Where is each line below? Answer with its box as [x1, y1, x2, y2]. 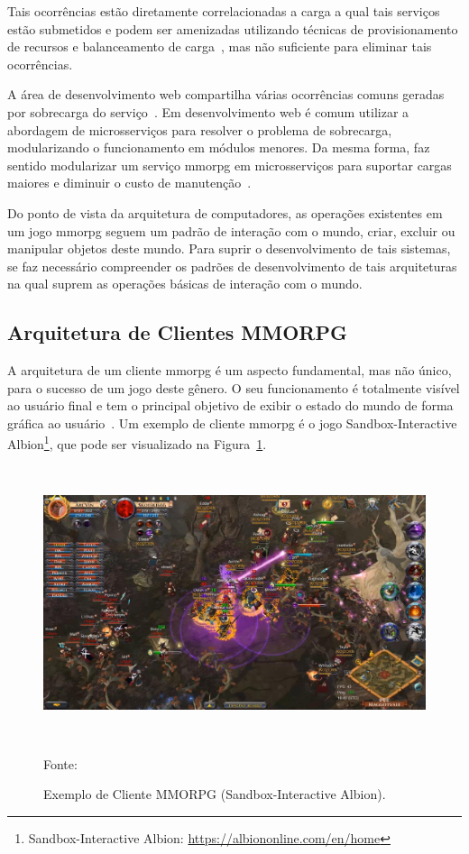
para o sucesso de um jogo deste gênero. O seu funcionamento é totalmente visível [7, 378, 460, 397]
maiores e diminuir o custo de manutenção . [7, 173, 252, 192]
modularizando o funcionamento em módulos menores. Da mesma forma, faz [7, 138, 430, 157]
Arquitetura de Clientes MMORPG [7, 318, 347, 346]
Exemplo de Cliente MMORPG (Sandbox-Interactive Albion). [43, 785, 386, 803]
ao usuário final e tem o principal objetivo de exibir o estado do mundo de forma [7, 396, 454, 415]
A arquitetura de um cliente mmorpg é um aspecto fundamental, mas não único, [7, 361, 452, 380]
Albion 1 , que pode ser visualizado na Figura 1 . [7, 432, 267, 454]
